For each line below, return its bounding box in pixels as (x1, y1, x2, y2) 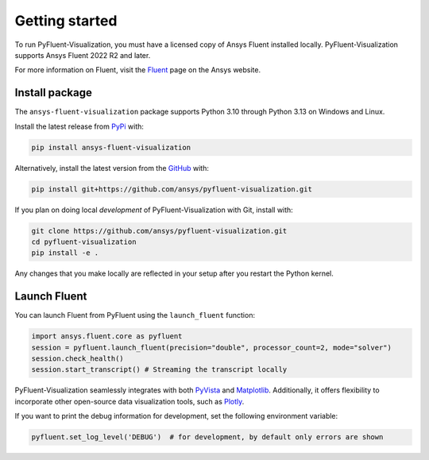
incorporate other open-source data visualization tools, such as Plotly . (14, 396, 245, 406)
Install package (14, 86, 93, 99)
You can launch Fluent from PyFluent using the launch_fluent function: (14, 311, 256, 320)
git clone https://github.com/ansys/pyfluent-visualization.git (31, 226, 288, 235)
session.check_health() (31, 354, 125, 363)
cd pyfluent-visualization (31, 237, 137, 246)
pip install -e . (31, 249, 99, 257)
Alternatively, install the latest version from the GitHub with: (14, 163, 210, 172)
